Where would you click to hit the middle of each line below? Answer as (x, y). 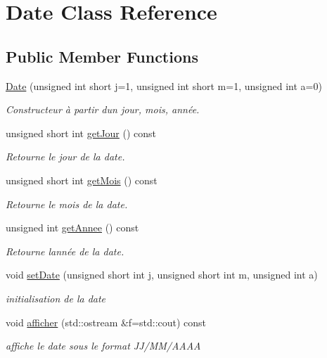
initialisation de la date (56, 298)
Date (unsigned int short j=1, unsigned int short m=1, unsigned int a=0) (164, 85)
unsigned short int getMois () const (82, 180)
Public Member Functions (102, 56)
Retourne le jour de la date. (65, 156)
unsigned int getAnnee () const (72, 228)
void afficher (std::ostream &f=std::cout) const (106, 322)
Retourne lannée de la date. (65, 251)
